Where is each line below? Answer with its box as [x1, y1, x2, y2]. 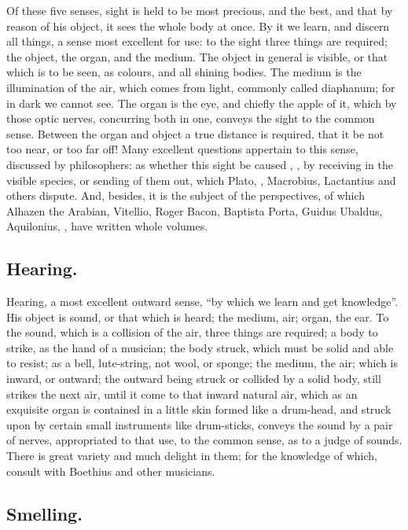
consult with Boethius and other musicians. [6, 462, 215, 479]
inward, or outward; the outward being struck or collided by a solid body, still [6, 370, 381, 387]
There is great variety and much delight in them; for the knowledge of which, [6, 447, 377, 464]
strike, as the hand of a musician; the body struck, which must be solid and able [6, 339, 394, 355]
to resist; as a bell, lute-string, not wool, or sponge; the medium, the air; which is [6, 355, 398, 371]
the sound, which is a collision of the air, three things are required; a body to [6, 324, 378, 340]
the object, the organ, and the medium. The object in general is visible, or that [6, 48, 388, 64]
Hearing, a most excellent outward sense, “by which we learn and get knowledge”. [6, 293, 399, 310]
